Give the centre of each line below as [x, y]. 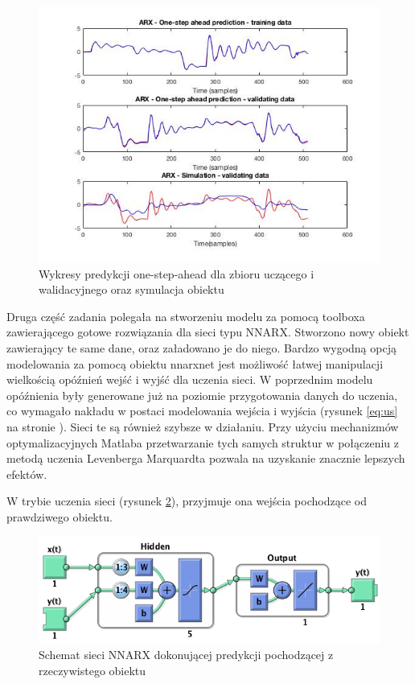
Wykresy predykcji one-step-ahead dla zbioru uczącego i [177, 273]
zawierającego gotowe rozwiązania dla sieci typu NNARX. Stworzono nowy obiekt [208, 332]
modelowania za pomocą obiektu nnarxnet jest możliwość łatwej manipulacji [195, 363]
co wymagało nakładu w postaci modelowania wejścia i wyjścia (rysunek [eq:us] [202, 411]
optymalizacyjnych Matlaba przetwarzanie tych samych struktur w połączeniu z [203, 442]
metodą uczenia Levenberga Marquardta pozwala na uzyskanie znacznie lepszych [206, 458]
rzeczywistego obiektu [92, 670]
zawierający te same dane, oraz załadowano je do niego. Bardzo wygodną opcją [201, 347]
